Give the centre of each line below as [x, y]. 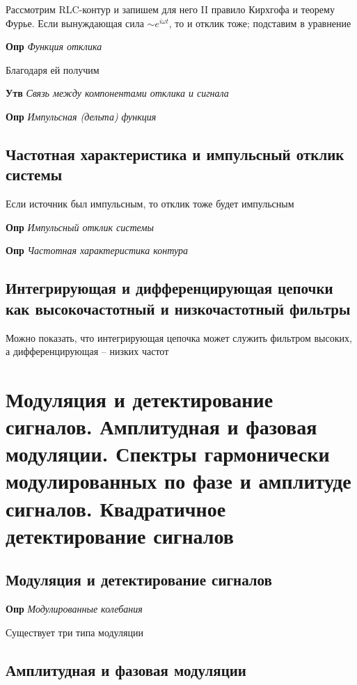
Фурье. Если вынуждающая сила [75, 23]
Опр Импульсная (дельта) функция [81, 116]
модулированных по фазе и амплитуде [178, 481]
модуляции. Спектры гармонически [168, 454]
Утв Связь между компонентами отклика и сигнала [117, 93]
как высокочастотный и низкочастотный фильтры [178, 308]
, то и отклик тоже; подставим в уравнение [260, 23]
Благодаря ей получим [53, 69]
